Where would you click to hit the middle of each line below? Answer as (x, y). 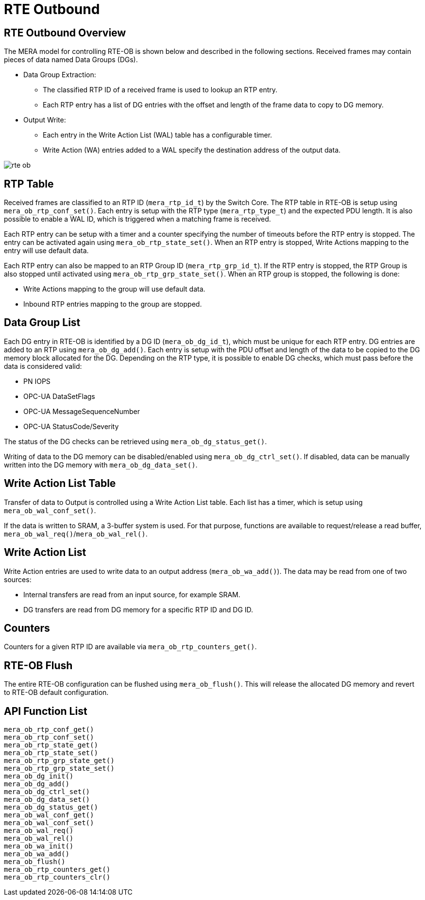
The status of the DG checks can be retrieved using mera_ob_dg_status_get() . (136, 441)
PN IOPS (37, 381)
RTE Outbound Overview (65, 33)
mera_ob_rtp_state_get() (51, 745)
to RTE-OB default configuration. (56, 692)
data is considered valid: (43, 366)
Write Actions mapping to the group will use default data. (114, 289)
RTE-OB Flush (38, 665)
